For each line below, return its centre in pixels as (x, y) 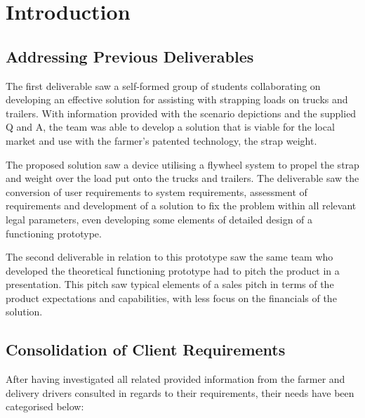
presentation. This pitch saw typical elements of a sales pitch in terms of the (170, 284)
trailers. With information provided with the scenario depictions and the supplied (181, 113)
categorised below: (45, 406)
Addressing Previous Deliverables (130, 56)
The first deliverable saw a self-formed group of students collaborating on (163, 85)
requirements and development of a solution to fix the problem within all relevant (181, 205)
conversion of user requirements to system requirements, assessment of (157, 191)
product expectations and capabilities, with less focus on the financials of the (171, 298)
